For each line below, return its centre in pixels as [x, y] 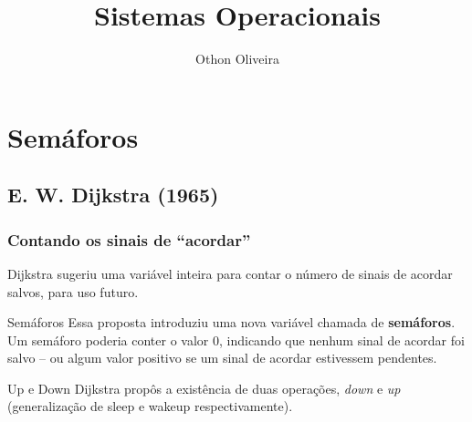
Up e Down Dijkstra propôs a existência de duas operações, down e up [204, 388]
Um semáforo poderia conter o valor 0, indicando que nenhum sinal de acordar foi [236, 340]
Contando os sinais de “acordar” [129, 239]
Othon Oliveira [237, 59]
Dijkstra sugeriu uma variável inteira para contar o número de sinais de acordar [230, 273]
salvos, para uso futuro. [73, 291]
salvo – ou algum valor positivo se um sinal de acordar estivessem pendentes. [222, 358]
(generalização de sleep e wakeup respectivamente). [150, 406]
